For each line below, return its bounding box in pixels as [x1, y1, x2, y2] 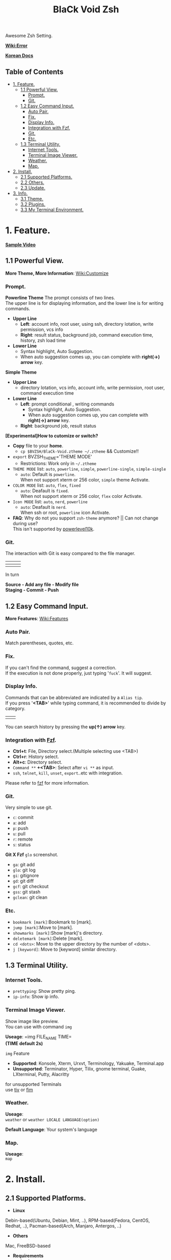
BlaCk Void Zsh [53, 4, 119, 15]
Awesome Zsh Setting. [5, 32, 53, 39]
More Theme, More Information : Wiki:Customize [5, 270, 109, 276]
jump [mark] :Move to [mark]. [12, 924, 73, 931]
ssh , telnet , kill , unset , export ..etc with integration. [12, 770, 123, 776]
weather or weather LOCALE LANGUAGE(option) [5, 1116, 100, 1122]
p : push [12, 825, 29, 831]
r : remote [12, 836, 33, 842]
